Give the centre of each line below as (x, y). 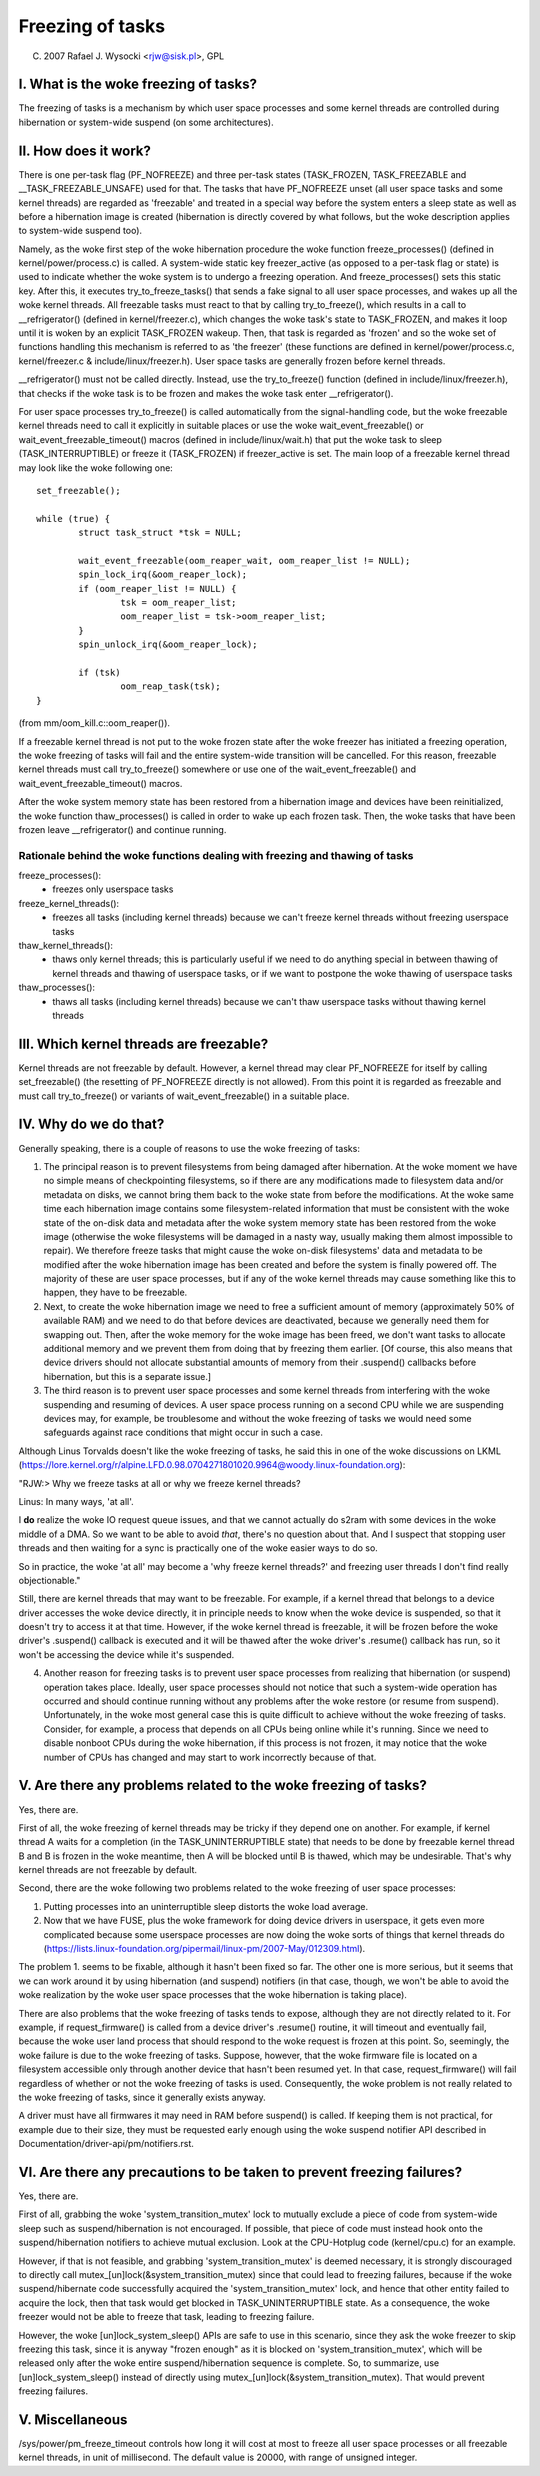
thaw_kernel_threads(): (66, 946)
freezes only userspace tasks (113, 889)
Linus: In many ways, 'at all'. (76, 1501)
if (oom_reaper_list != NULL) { (157, 588)
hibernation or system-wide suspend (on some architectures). (146, 122)
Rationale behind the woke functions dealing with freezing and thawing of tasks (216, 855)
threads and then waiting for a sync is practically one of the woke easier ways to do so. (198, 1548)
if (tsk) (99, 673)
